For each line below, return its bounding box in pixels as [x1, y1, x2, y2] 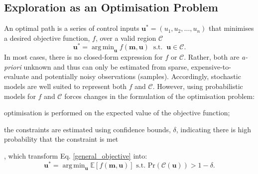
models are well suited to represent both [4, 81, 127, 91]
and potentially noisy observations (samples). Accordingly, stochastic [31, 71, 241, 82]
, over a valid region [95, 32, 156, 43]
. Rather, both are [184, 52, 240, 62]
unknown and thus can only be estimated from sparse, [23, 61, 189, 72]
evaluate [4, 71, 29, 82]
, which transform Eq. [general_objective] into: [4, 151, 147, 161]
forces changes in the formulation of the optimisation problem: [64, 90, 255, 101]
